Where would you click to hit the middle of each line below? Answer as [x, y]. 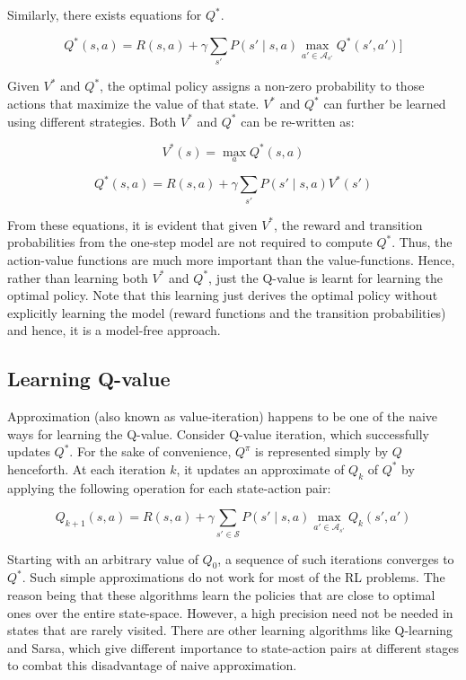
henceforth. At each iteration [87, 468]
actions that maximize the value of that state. [133, 104]
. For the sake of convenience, [150, 451]
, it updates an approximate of [260, 468]
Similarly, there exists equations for [105, 14]
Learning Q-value [89, 379]
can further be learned [385, 104]
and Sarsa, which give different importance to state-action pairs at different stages [233, 647]
